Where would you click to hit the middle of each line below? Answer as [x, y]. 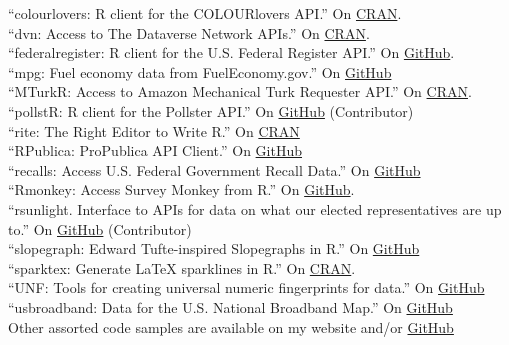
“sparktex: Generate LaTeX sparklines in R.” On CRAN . [182, 267]
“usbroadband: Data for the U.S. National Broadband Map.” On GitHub [230, 306]
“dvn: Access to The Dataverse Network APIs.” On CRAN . [189, 32]
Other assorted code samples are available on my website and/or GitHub [231, 326]
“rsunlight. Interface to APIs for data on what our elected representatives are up [255, 208]
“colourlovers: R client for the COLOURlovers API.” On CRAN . [205, 13]
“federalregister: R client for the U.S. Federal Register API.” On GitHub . [231, 52]
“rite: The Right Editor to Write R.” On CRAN [154, 130]
